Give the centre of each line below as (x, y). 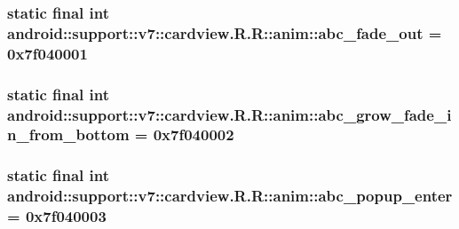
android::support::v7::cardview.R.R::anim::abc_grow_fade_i (229, 114)
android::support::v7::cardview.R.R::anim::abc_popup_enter (230, 196)
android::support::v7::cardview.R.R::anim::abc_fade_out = (225, 32)
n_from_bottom (68, 134)
